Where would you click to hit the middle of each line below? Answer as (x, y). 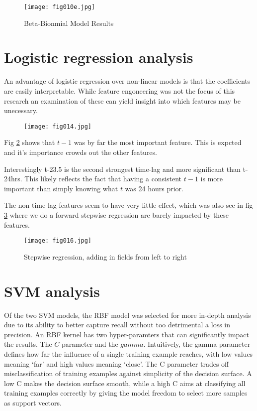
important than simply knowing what (61, 188)
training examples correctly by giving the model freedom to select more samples (126, 393)
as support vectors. (33, 402)
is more (212, 179)
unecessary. (21, 110)
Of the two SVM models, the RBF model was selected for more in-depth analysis (128, 315)
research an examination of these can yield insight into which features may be (123, 100)
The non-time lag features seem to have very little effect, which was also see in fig (128, 205)
